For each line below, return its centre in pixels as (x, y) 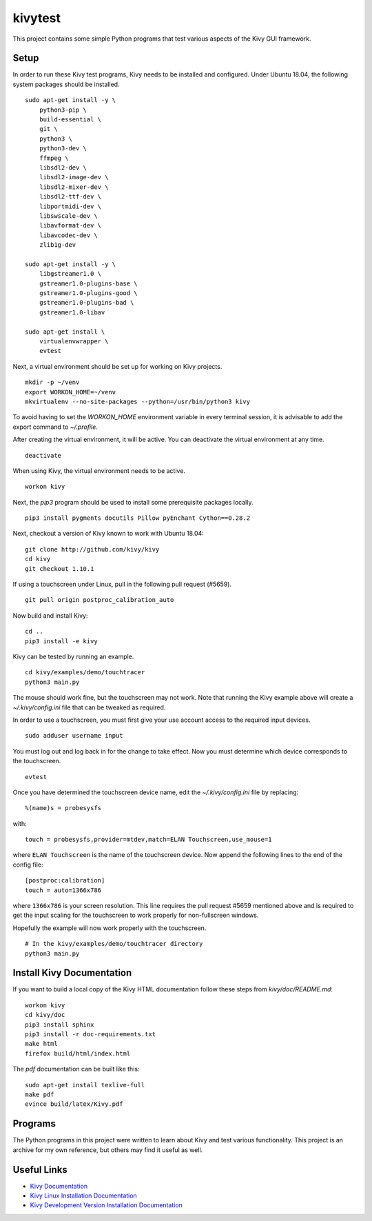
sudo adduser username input (74, 736)
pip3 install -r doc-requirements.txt (91, 1035)
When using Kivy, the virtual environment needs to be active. (99, 471)
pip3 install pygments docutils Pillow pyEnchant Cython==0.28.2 (138, 518)
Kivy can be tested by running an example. (73, 656)
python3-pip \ (63, 110)
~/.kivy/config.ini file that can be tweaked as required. (89, 707)
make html (41, 1044)
